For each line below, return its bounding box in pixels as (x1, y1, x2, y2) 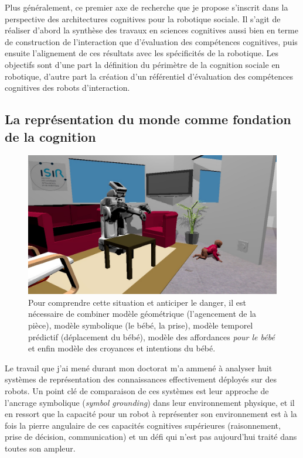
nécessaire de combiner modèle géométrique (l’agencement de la (28, 307, 257, 320)
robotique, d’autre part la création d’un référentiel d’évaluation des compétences (5, 70, 293, 82)
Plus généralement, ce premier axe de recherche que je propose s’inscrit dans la (5, 1, 288, 13)
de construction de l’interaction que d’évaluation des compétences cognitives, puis (5, 35, 298, 47)
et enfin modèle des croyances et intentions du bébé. (28, 342, 216, 354)
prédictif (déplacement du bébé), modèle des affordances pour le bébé (28, 330, 275, 343)
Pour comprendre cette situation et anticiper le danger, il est (28, 296, 246, 308)
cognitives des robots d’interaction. (5, 81, 130, 94)
